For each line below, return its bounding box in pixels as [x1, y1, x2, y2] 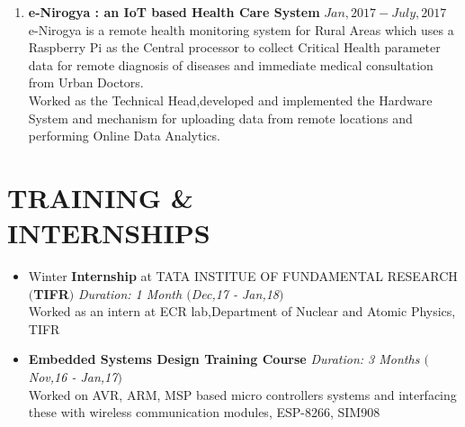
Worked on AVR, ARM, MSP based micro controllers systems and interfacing [28, 385, 457, 404]
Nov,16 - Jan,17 [28, 368, 118, 386]
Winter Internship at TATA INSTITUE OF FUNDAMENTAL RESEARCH [28, 267, 458, 286]
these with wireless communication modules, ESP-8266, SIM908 [28, 403, 380, 422]
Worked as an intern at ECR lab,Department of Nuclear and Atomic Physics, [28, 302, 456, 321]
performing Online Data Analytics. [28, 126, 220, 145]
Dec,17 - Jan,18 [191, 284, 279, 303]
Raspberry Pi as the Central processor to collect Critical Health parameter [28, 38, 441, 57]
